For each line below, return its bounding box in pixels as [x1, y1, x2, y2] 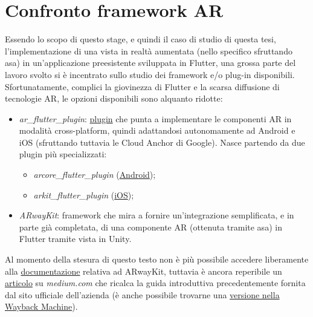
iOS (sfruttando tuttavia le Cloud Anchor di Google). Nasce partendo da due [19, 136, 305, 148]
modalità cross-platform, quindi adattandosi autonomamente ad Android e [19, 124, 295, 137]
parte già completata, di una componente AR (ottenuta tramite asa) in [19, 220, 282, 233]
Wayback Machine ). [5, 300, 78, 313]
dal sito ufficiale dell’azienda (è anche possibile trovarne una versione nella [5, 288, 280, 301]
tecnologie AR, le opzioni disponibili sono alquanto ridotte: [5, 92, 223, 105]
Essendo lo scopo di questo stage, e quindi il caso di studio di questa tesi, [5, 33, 276, 45]
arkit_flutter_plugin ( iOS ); [33, 188, 134, 201]
